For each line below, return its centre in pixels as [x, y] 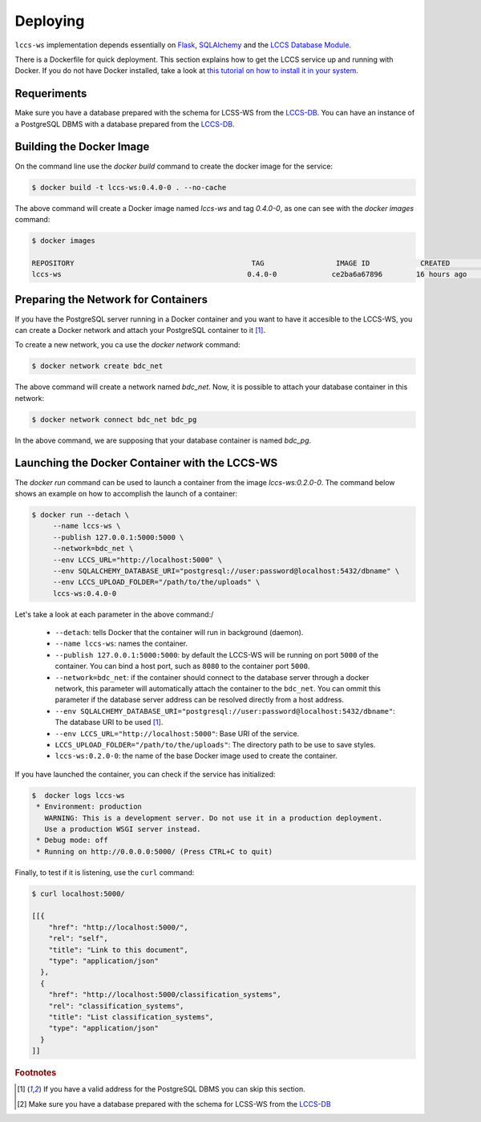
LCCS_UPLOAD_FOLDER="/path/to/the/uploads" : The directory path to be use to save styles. [215, 744]
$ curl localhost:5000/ [79, 893]
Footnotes [36, 1073]
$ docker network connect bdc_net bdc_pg [114, 419]
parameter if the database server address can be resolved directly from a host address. [200, 700]
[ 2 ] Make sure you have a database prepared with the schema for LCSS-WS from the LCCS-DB [174, 1104]
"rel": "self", [78, 939]
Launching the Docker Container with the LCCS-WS [146, 463]
